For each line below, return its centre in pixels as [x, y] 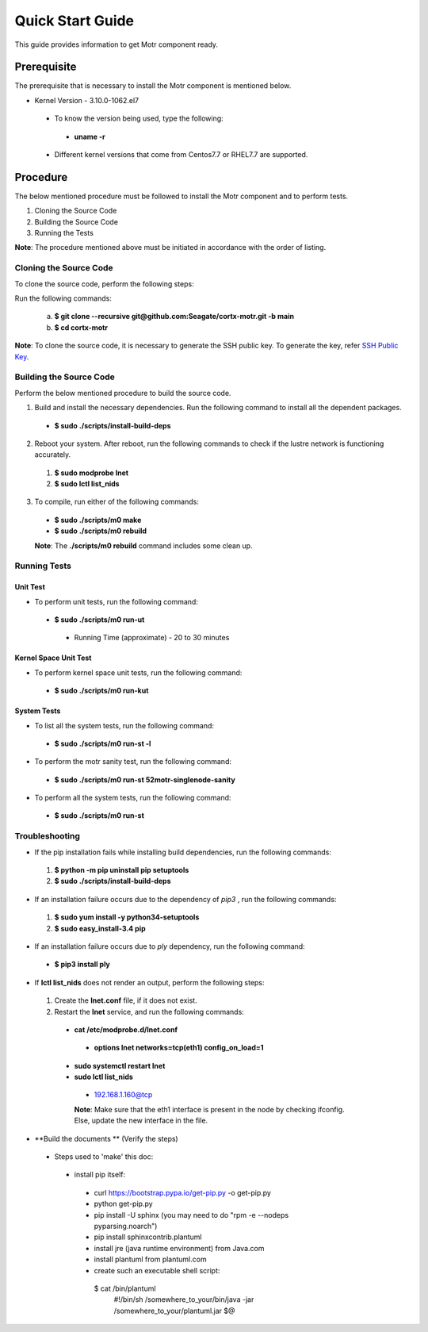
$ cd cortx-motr [81, 327]
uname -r [90, 136]
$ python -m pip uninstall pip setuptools [122, 870]
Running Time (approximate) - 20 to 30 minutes [152, 638]
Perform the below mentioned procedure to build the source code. [123, 393]
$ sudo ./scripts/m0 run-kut [101, 691]
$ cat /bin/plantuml [125, 1288]
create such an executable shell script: [157, 1270]
